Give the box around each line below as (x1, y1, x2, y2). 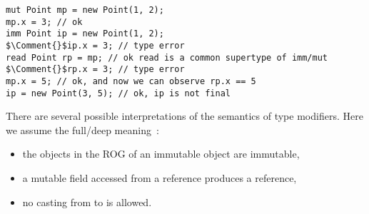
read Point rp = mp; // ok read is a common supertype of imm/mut (6, 52, 328, 63)
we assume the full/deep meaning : (6, 122, 159, 137)
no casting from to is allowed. (22, 194, 152, 209)
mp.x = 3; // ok (6, 16, 83, 27)
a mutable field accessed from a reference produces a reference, (22, 170, 297, 185)
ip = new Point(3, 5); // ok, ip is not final (6, 88, 231, 98)
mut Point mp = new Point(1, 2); (6, 5, 164, 15)
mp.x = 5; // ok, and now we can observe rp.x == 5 (6, 76, 256, 86)
